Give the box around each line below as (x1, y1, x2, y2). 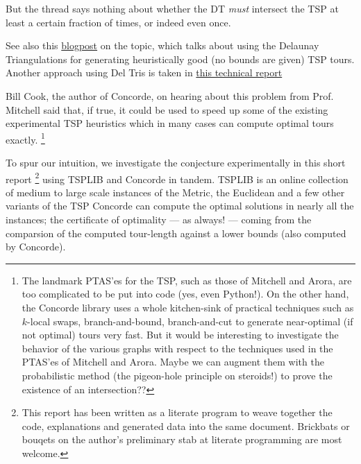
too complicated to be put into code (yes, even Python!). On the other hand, (22, 286, 349, 301)
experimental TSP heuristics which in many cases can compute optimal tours (6, 116, 334, 130)
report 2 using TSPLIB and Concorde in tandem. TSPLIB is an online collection (6, 169, 349, 186)
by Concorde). (6, 239, 66, 254)
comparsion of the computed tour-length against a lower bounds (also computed (6, 225, 346, 240)
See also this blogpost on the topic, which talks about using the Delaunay (6, 38, 319, 53)
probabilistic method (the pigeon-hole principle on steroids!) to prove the (22, 368, 333, 382)
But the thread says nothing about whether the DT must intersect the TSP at (6, 1, 339, 15)
